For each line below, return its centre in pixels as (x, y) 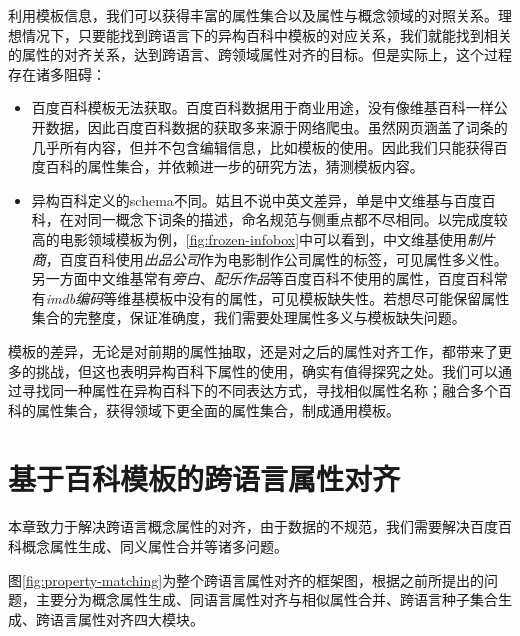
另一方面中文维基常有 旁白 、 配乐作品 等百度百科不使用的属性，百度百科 (262, 278)
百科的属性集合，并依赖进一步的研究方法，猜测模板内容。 (234, 166)
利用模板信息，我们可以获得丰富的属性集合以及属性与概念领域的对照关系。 (253, 15)
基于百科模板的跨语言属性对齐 (204, 478)
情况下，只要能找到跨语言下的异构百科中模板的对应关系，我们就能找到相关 (266, 34)
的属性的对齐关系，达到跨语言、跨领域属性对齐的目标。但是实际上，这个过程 (260, 54)
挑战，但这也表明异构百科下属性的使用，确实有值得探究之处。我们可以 (266, 370)
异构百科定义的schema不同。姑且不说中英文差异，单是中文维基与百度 (256, 199)
